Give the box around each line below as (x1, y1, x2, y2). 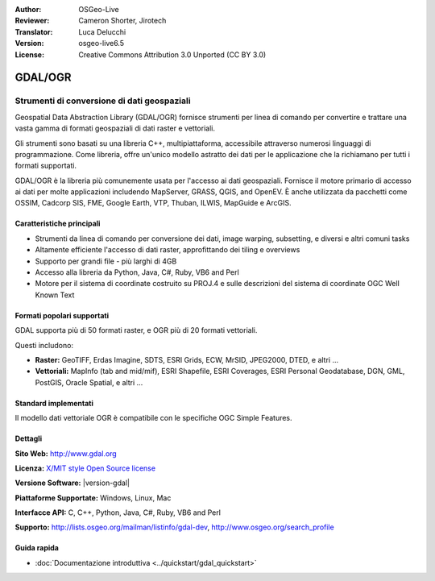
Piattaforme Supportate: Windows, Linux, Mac (14, 492, 172, 503)
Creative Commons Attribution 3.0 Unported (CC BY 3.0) (78, 49, 267, 60)
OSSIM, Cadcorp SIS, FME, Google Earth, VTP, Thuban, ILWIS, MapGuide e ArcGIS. (14, 198, 292, 208)
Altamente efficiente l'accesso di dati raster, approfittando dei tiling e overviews (35, 245, 300, 255)
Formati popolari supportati (14, 310, 109, 320)
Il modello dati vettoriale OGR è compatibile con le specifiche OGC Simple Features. (14, 413, 293, 423)
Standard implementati (14, 398, 94, 408)
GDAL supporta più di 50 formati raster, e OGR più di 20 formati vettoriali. (14, 326, 258, 335)
